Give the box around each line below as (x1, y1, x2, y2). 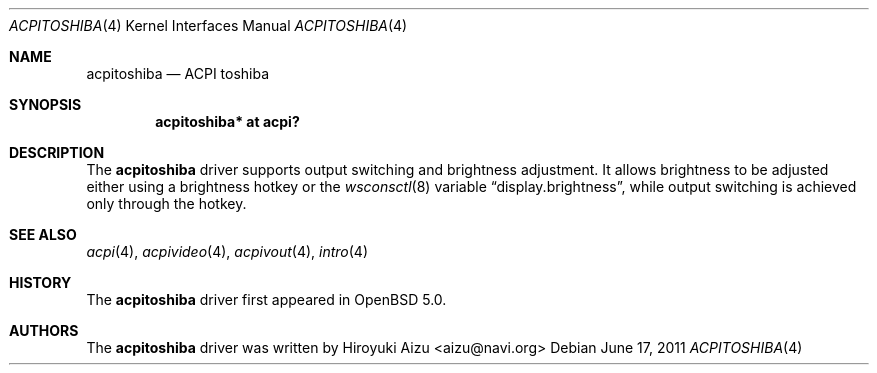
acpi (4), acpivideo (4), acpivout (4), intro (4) (86, 243, 368, 260)
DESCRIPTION (9, 144, 105, 161)
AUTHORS (9, 322, 79, 339)
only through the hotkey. (86, 195, 247, 212)
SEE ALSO (9, 226, 77, 243)
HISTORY (9, 274, 72, 291)
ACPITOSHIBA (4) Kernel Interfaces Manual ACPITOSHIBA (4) (9, 17, 408, 34)
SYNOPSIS (9, 96, 82, 113)
